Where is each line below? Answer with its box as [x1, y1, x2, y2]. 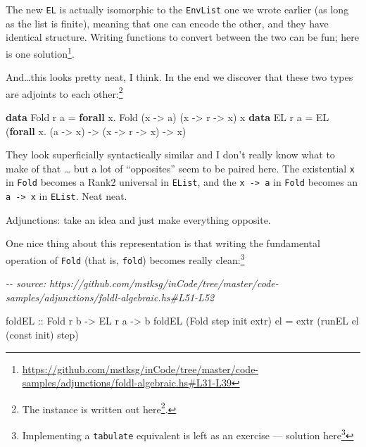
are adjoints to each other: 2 [6, 84, 123, 101]
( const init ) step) [6, 327, 79, 341]
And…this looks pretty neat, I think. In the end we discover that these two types [6, 70, 353, 84]
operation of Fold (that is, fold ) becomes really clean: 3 [6, 250, 245, 267]
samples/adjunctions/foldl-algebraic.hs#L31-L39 [22, 375, 232, 390]
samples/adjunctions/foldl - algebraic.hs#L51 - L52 [6, 289, 215, 304]
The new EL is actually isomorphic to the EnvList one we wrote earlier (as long [6, 2, 349, 16]
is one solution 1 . [6, 44, 75, 61]
